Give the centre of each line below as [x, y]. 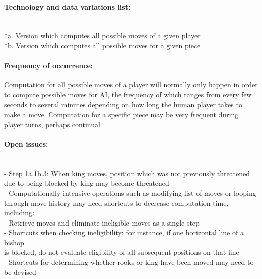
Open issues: [26, 144]
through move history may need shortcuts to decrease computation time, [116, 203]
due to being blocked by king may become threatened [87, 183]
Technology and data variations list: [68, 6]
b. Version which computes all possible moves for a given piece [104, 45]
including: [19, 213]
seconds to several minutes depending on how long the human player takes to [123, 104]
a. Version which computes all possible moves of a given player [104, 36]
